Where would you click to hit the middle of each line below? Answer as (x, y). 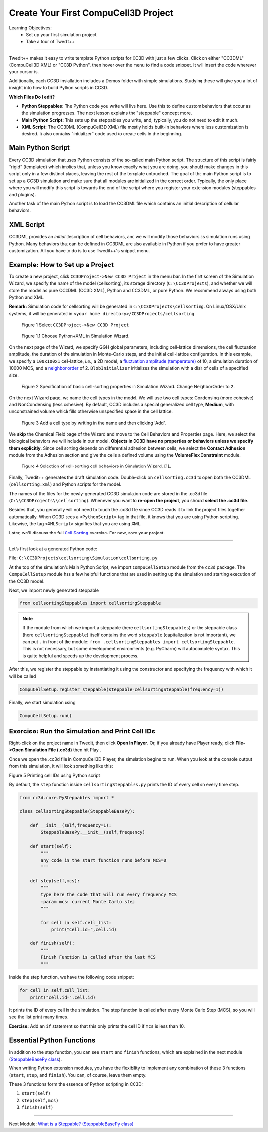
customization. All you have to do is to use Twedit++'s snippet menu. (80, 250)
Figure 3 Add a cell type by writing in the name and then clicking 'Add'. (94, 423)
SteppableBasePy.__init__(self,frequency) (93, 832)
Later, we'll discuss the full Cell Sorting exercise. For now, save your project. (87, 533)
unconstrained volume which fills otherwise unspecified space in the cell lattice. (91, 411)
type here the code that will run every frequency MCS (109, 895)
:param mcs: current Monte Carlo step (88, 901)
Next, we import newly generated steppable (54, 590)
